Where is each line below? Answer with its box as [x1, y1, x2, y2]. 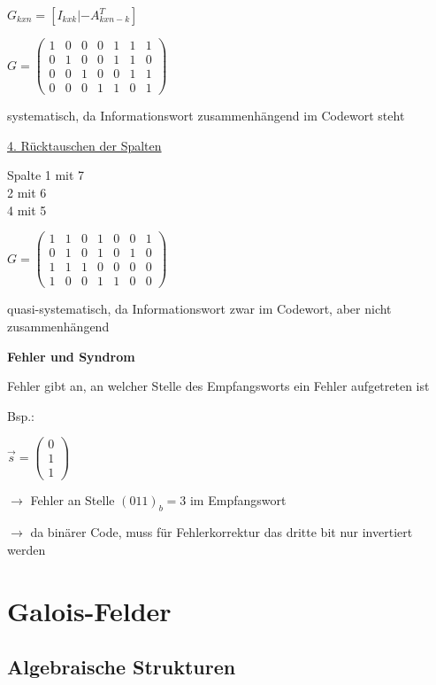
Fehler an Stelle [30, 491, 115, 510]
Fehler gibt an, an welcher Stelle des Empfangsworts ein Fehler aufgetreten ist [7, 377, 430, 395]
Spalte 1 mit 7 [7, 166, 85, 184]
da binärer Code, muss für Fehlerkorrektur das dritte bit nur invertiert [30, 523, 413, 541]
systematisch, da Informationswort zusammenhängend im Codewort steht [7, 106, 405, 125]
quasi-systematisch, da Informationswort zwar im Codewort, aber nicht [7, 300, 392, 318]
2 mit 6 [7, 183, 47, 201]
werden [7, 540, 46, 558]
